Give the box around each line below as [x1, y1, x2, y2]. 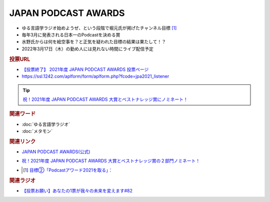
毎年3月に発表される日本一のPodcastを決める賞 [21, 31, 120, 37]
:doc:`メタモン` [21, 128, 53, 134]
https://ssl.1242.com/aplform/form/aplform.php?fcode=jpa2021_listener [21, 73, 169, 79]
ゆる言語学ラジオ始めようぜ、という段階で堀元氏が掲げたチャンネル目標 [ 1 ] [21, 25, 177, 31]
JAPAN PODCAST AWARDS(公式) [21, 149, 90, 155]
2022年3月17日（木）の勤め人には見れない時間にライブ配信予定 [21, 45, 153, 52]
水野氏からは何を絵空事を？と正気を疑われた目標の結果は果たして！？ [21, 39, 166, 45]
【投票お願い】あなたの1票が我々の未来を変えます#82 [21, 188, 132, 194]
